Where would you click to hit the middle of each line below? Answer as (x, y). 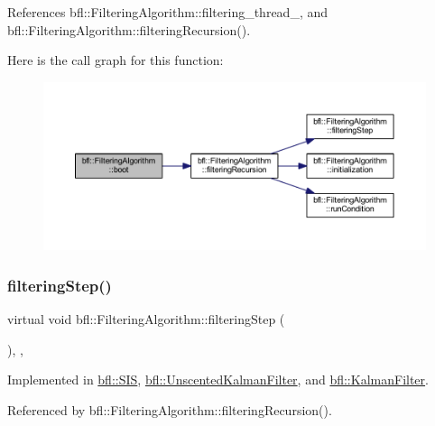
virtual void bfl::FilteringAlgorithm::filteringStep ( (146, 318)
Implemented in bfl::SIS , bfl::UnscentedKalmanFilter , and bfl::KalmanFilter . (218, 380)
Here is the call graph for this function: (116, 60)
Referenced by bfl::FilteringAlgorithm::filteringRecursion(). (170, 409)
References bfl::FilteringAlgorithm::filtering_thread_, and (168, 12)
